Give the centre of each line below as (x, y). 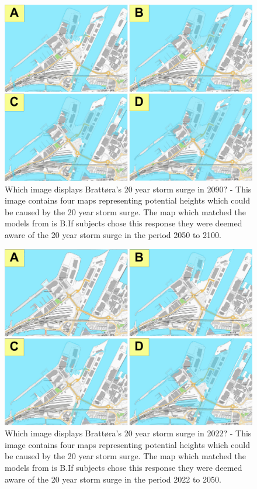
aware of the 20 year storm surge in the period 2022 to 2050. (113, 479)
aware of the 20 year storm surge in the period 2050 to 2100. (113, 234)
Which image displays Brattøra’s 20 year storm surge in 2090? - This (128, 189)
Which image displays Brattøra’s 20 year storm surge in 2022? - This (128, 433)
